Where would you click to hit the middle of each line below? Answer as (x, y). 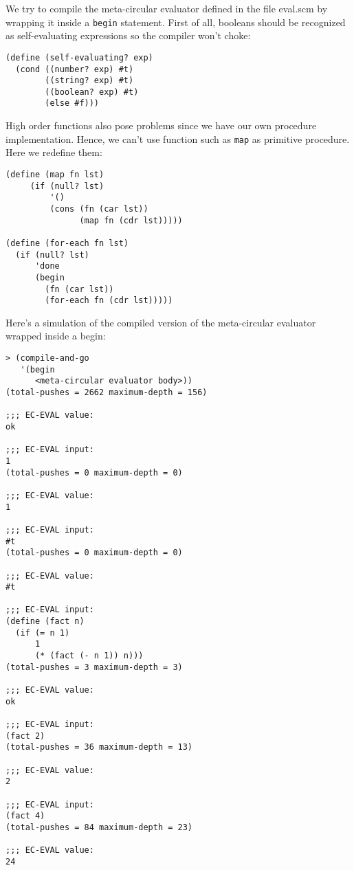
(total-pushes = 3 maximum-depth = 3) (94, 667)
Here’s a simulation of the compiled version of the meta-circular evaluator (161, 322)
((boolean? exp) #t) (92, 92)
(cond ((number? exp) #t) (75, 69)
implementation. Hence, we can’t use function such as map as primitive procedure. (178, 138)
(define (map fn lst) (55, 174)
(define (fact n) (45, 622)
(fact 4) (25, 816)
